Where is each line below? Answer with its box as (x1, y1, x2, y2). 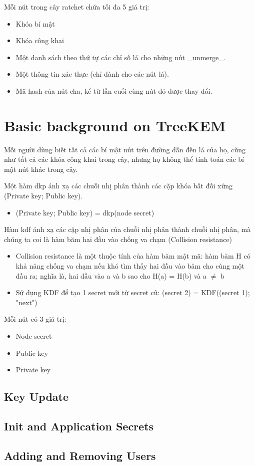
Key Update (4, 389, 69, 404)
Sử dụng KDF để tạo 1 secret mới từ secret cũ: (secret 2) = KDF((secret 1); (15, 287, 250, 298)
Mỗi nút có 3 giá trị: (4, 314, 66, 324)
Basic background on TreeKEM (4, 115, 226, 135)
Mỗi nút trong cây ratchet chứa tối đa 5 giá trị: (4, 2, 149, 12)
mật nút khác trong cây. (4, 163, 78, 174)
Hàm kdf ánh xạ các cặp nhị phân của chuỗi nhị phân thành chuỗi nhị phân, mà (4, 224, 251, 235)
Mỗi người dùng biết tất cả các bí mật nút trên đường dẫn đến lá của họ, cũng (4, 144, 246, 154)
